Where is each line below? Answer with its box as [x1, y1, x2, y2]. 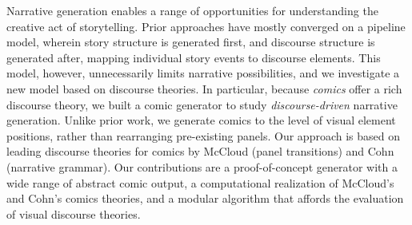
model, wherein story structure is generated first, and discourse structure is [6, 34, 375, 50]
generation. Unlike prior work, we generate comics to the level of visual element [6, 112, 396, 128]
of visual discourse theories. [6, 205, 141, 222]
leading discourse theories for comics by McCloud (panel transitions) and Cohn [6, 143, 394, 160]
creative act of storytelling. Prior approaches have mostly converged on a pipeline [6, 18, 406, 34]
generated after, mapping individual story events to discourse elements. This [6, 49, 381, 65]
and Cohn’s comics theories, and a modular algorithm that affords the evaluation [6, 190, 404, 207]
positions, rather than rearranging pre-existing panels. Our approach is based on [6, 127, 400, 144]
